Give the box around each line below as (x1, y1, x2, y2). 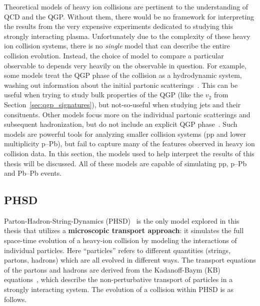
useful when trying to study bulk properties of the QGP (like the (4, 89, 203, 100)
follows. (4, 294, 27, 304)
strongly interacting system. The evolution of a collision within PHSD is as (4, 284, 234, 295)
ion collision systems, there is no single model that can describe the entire (4, 40, 230, 51)
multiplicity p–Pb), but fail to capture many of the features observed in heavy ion (4, 138, 255, 149)
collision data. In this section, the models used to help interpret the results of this (4, 148, 254, 158)
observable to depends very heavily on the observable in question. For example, (4, 60, 246, 70)
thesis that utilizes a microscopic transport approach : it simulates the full (4, 225, 244, 236)
